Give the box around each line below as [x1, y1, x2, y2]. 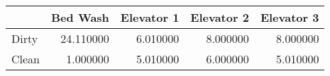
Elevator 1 [120, 9, 180, 25]
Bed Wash [51, 9, 109, 25]
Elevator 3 [260, 9, 319, 25]
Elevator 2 [190, 9, 249, 25]
